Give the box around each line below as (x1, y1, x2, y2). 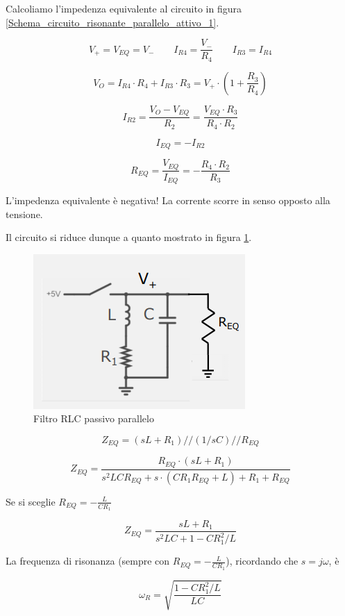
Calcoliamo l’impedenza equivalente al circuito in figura (6, 1, 242, 15)
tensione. (6, 206, 43, 221)
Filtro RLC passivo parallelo (33, 411, 154, 426)
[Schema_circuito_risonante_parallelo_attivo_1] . (6, 15, 219, 29)
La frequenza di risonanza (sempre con (6, 553, 170, 568)
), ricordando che (226, 553, 298, 568)
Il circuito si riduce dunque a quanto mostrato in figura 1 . (6, 230, 252, 244)
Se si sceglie (6, 494, 56, 508)
